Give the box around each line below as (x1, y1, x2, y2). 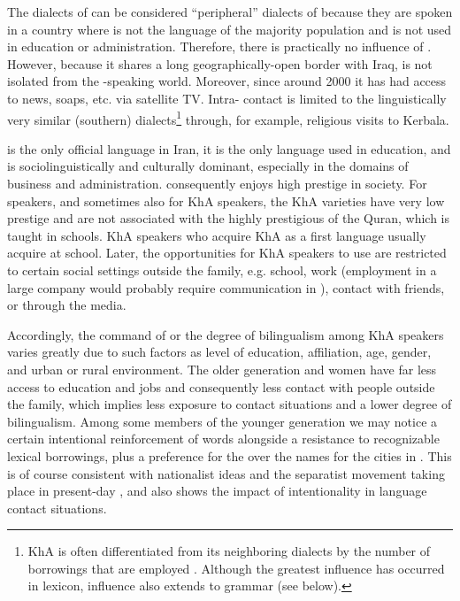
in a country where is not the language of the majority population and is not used (7, 19, 452, 38)
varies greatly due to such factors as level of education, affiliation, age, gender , (7, 343, 432, 361)
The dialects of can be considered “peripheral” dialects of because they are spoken (7, 3, 453, 20)
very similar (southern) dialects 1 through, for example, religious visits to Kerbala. (7, 107, 449, 128)
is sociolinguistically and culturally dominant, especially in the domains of (7, 157, 409, 175)
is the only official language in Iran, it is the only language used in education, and (7, 139, 451, 158)
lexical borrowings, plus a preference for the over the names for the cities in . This (7, 446, 452, 465)
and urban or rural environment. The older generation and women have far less (7, 359, 437, 378)
